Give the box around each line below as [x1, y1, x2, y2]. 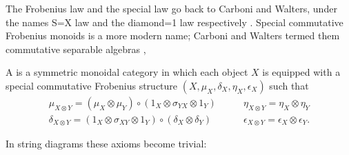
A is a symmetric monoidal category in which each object [6, 65, 248, 79]
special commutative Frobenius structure [6, 78, 178, 92]
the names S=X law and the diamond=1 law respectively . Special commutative [6, 14, 343, 29]
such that [269, 78, 309, 92]
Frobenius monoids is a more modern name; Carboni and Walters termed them [6, 28, 340, 43]
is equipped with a [262, 65, 341, 79]
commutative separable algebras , [6, 41, 146, 56]
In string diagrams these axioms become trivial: [6, 136, 207, 151]
